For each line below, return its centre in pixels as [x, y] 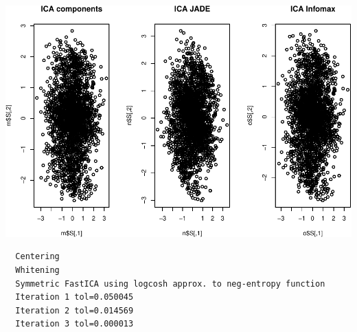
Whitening [37, 270]
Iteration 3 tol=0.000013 [74, 324]
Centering [37, 257]
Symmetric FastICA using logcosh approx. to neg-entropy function [170, 284]
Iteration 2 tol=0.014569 [74, 310]
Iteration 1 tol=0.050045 [74, 297]
